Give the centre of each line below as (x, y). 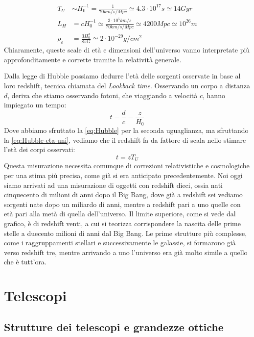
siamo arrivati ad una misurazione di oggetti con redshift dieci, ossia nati (113, 185)
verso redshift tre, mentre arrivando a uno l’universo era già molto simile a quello (126, 252)
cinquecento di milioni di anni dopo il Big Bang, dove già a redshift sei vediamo (123, 194)
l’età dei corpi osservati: (40, 149)
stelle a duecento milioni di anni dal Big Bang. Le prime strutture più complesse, (126, 233)
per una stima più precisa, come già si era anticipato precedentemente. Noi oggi (123, 175)
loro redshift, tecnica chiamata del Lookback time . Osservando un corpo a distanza (127, 85)
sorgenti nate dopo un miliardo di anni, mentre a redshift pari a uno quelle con (122, 204)
